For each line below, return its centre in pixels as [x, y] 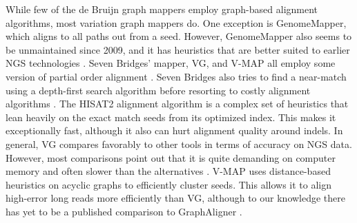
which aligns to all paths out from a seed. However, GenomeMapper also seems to [179, 36]
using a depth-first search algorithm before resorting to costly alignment [158, 90]
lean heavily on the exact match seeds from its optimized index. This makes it [171, 117]
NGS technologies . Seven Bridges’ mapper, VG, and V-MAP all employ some [171, 63]
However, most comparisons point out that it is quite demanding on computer [171, 157]
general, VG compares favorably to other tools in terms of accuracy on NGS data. [179, 144]
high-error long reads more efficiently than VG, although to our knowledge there [176, 198]
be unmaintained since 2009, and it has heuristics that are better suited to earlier [178, 49]
